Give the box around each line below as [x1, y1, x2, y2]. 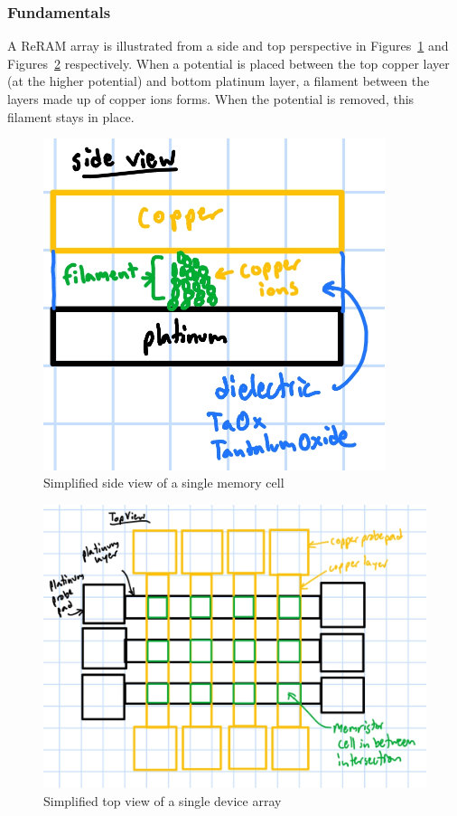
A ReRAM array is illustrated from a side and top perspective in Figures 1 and [7, 36, 449, 55]
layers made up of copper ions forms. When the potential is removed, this [7, 90, 415, 108]
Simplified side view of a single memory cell [43, 473, 284, 492]
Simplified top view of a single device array [43, 791, 282, 810]
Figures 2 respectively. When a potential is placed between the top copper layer [7, 53, 450, 72]
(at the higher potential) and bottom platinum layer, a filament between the [7, 71, 430, 90]
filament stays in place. [7, 107, 135, 126]
